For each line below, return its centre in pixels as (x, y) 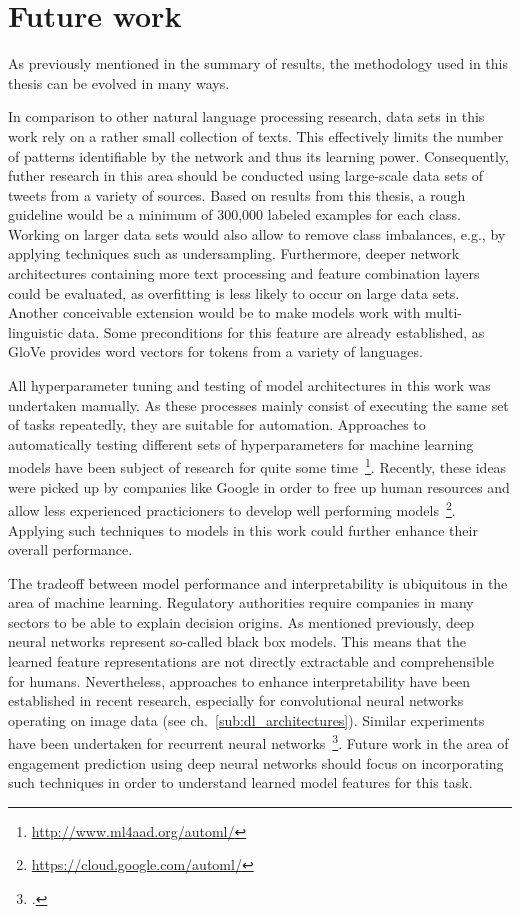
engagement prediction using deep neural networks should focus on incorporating (256, 762)
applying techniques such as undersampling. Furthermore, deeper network (234, 253)
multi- (444, 312)
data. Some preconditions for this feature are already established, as (276, 331)
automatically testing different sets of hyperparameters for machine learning (241, 443)
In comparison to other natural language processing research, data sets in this (246, 116)
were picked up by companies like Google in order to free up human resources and (259, 486)
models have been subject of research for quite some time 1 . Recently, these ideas (257, 466)
